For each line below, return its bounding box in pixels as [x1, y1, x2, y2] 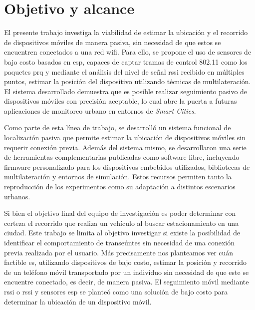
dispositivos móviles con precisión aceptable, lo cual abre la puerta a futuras [4, 96, 237, 106]
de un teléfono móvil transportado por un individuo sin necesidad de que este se [4, 266, 249, 277]
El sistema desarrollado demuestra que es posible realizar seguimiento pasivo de [4, 86, 248, 96]
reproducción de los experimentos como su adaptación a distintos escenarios [4, 181, 236, 192]
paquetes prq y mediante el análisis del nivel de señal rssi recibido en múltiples [4, 66, 245, 77]
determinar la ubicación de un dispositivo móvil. [4, 296, 152, 306]
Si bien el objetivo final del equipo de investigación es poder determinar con [4, 208, 236, 218]
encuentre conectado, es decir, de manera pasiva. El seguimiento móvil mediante [4, 276, 249, 287]
